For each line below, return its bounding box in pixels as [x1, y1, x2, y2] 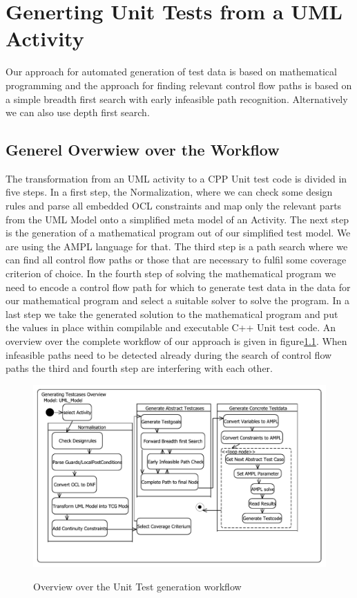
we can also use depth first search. [6, 105, 150, 120]
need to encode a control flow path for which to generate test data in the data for [6, 279, 351, 294]
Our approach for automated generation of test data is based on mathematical [6, 64, 337, 79]
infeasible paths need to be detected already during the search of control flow [6, 347, 332, 362]
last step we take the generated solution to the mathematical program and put [6, 306, 338, 321]
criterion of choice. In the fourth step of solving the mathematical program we [6, 266, 336, 281]
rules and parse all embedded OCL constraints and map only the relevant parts [6, 198, 342, 213]
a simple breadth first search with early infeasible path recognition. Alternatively [6, 91, 348, 106]
